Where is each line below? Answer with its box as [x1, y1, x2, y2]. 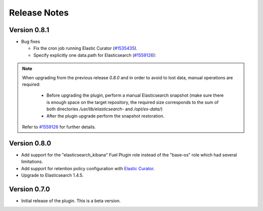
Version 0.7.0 [9, 185, 51, 193]
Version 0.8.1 [9, 26, 50, 34]
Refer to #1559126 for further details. [22, 124, 96, 130]
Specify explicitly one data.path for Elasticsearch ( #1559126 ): [33, 52, 156, 58]
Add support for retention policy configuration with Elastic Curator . [21, 165, 155, 171]
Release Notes [9, 7, 69, 18]
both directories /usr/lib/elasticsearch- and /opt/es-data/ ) [46, 106, 163, 112]
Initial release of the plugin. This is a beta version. [21, 197, 121, 204]
